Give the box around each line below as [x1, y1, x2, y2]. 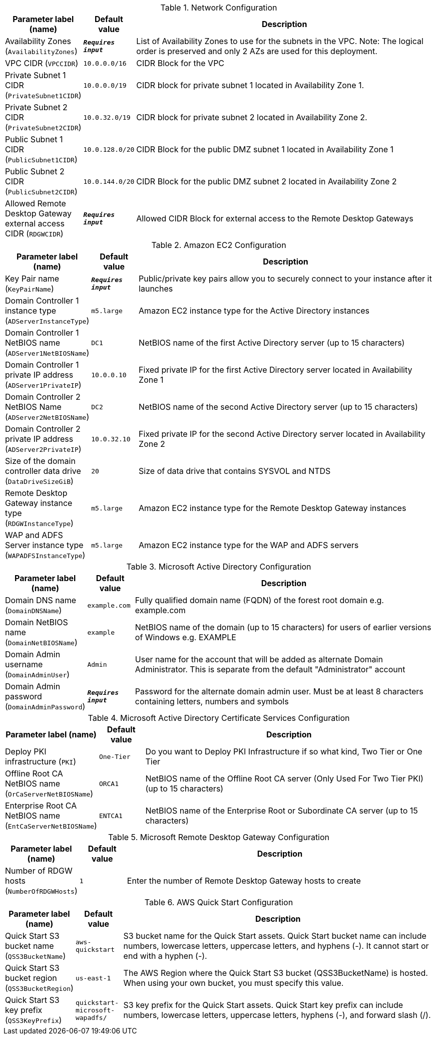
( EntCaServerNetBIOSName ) [5, 821, 97, 831]
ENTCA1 [99, 812, 123, 820]
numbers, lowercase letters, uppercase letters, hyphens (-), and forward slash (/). [123, 1010, 431, 1020]
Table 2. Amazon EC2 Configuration [151, 240, 286, 250]
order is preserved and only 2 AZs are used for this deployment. [136, 46, 377, 56]
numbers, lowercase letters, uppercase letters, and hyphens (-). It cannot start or [123, 941, 429, 951]
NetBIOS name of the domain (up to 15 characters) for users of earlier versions [135, 622, 431, 632]
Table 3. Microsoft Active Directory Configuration [126, 562, 311, 572]
